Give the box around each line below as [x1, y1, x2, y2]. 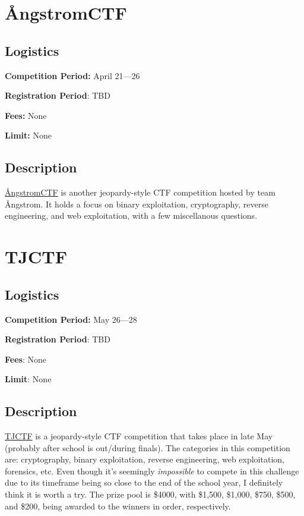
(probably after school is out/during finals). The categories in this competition [5, 441, 290, 454]
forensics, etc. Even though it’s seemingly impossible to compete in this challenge [5, 464, 299, 477]
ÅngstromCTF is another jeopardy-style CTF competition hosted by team [5, 186, 275, 199]
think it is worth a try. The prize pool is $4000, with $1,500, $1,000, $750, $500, [5, 488, 296, 501]
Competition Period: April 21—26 [5, 69, 140, 81]
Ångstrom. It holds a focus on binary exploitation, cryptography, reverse [5, 197, 268, 210]
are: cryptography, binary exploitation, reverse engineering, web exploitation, [5, 453, 284, 465]
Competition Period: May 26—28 [5, 313, 137, 325]
